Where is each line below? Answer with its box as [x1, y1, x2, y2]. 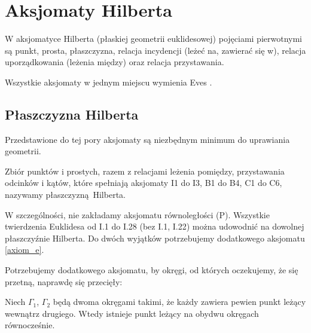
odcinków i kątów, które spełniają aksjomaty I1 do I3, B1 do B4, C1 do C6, [5, 176, 282, 189]
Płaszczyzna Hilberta [5, 105, 139, 123]
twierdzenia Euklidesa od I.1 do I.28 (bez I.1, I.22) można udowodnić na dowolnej [5, 220, 304, 233]
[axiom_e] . [5, 243, 44, 256]
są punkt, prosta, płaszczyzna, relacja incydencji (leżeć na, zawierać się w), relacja [5, 44, 306, 56]
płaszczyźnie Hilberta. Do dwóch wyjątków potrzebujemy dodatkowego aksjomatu [5, 231, 305, 244]
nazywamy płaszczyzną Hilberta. [5, 188, 126, 201]
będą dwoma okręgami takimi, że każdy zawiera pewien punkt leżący [53, 295, 306, 308]
